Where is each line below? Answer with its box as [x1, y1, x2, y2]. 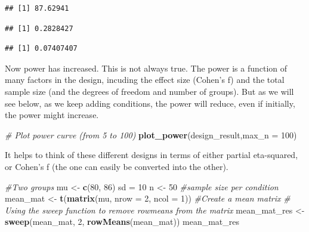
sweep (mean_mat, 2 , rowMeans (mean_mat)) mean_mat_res [5, 215, 240, 228]
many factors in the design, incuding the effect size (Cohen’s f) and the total [5, 73, 285, 86]
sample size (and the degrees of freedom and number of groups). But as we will [5, 85, 294, 97]
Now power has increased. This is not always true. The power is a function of [5, 61, 288, 74]
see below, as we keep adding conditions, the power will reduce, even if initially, [5, 97, 295, 109]
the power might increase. [5, 109, 99, 121]
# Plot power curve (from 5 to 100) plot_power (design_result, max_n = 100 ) [5, 128, 297, 141]
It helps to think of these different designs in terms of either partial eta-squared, [5, 149, 298, 161]
